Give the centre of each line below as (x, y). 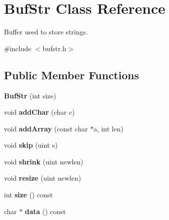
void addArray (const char (46, 128)
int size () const (28, 195)
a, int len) (108, 128)
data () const (45, 211)
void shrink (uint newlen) (44, 161)
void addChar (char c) (39, 112)
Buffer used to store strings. (46, 32)
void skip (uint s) (31, 145)
